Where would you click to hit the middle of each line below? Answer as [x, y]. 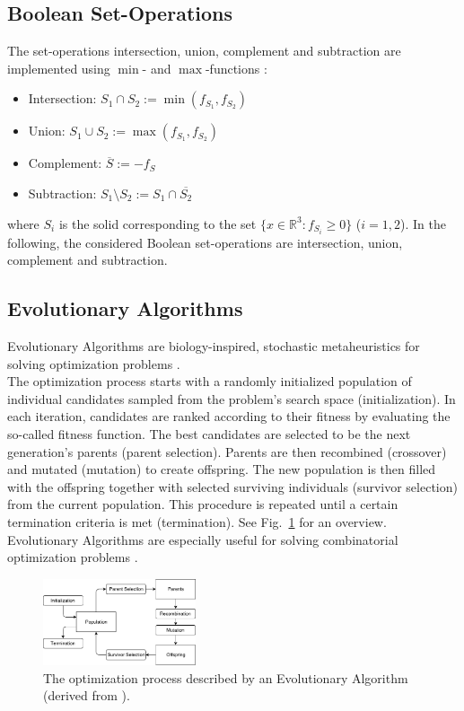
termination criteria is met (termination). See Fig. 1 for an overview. [197, 522]
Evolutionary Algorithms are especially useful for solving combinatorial [203, 539]
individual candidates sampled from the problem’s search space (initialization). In [232, 398]
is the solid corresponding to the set [158, 223]
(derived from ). [87, 695]
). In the [423, 223]
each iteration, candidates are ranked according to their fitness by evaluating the [229, 416]
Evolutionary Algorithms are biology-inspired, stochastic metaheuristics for [214, 346]
